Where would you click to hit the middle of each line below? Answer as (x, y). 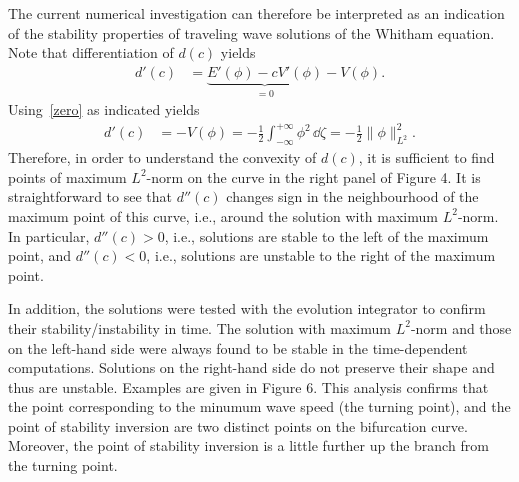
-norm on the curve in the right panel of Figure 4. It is (313, 176)
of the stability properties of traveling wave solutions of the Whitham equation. (251, 32)
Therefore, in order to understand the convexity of (162, 157)
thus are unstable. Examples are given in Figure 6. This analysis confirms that (248, 386)
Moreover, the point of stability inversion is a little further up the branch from (248, 445)
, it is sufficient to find (426, 157)
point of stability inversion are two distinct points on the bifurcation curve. (238, 425)
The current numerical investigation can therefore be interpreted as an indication (256, 13)
